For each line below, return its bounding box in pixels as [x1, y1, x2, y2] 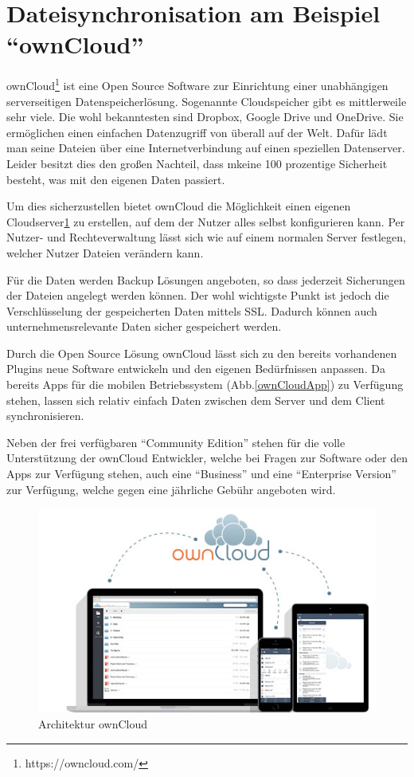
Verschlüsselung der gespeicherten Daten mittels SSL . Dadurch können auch [6, 302, 377, 319]
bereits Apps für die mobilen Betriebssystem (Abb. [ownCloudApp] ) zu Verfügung [6, 376, 404, 393]
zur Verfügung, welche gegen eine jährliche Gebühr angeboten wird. [6, 481, 336, 497]
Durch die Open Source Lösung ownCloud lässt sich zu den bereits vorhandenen [6, 344, 397, 361]
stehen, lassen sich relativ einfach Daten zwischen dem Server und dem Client [6, 391, 385, 408]
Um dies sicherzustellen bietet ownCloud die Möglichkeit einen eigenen [6, 198, 351, 214]
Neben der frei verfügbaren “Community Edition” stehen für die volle [6, 434, 346, 450]
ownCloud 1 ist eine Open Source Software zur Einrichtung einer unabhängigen [6, 75, 389, 93]
